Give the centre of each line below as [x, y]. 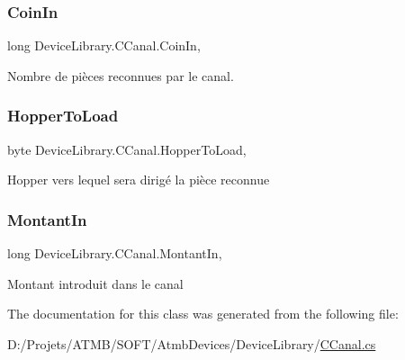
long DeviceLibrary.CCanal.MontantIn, [115, 253]
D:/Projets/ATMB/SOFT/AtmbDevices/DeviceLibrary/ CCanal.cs [192, 343]
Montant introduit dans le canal [95, 283]
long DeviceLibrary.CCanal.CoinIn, [104, 45]
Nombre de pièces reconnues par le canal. [121, 75]
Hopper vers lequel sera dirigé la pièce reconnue [139, 180]
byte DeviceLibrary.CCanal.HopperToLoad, [127, 149]
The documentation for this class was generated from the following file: [203, 314]
